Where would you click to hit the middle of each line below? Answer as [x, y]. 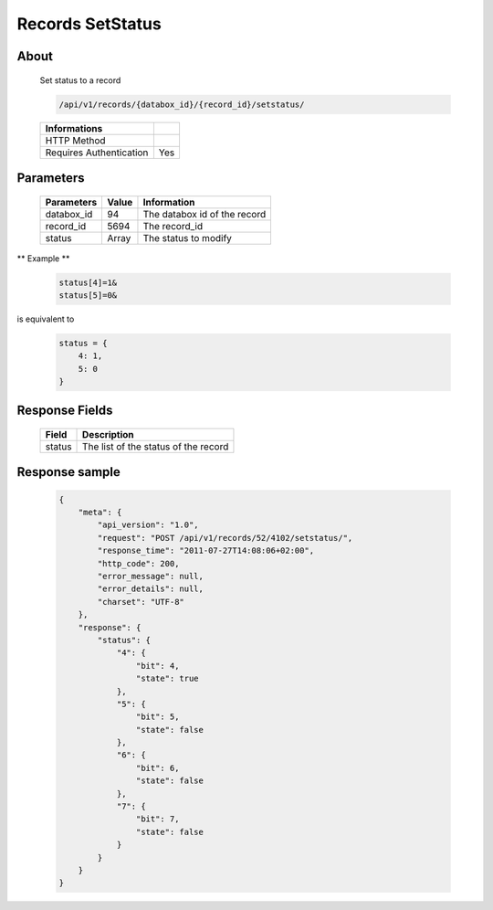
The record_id [173, 226]
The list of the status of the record [156, 447]
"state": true [168, 679]
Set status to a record [80, 80]
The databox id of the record [205, 214]
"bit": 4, [157, 666]
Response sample [68, 472]
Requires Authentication [97, 153]
